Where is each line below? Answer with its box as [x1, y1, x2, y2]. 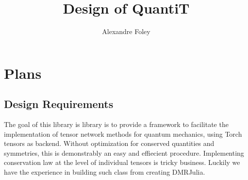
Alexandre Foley [102, 26, 150, 36]
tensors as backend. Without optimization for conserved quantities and [4, 138, 215, 148]
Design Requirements [4, 96, 114, 111]
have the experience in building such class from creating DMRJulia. [4, 167, 205, 177]
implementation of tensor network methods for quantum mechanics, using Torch [4, 128, 242, 139]
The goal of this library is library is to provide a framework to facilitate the [4, 119, 229, 129]
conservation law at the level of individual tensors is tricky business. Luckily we [4, 157, 240, 167]
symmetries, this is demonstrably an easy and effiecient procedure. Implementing [4, 147, 244, 158]
